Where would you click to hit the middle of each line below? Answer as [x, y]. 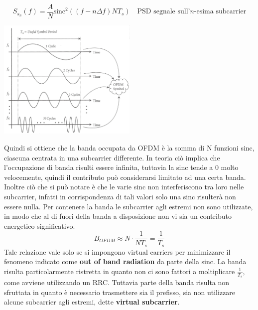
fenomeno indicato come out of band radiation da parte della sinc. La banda [125, 261]
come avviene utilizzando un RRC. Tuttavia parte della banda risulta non [117, 282]
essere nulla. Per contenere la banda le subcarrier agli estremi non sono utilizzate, [129, 206]
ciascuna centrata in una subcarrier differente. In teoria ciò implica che [112, 157]
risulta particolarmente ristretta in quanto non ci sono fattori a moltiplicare [120, 271]
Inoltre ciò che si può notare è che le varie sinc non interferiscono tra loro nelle [124, 187]
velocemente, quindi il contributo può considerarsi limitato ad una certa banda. [125, 177]
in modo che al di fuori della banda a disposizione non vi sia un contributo [118, 216]
